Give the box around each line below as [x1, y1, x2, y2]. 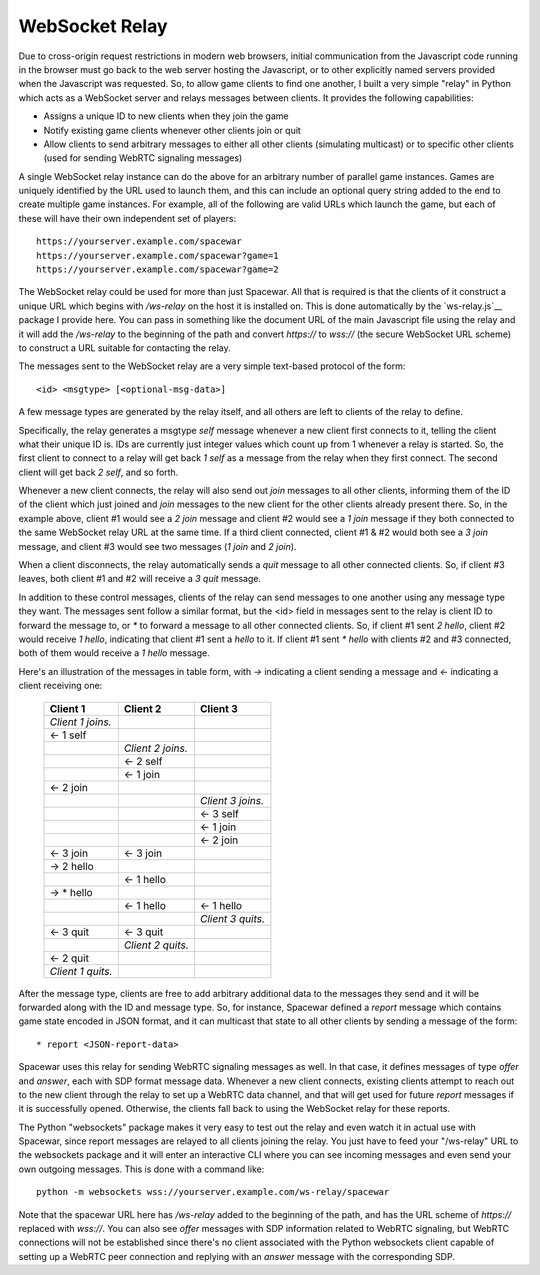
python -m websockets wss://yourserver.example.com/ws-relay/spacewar [36, 1186, 390, 1198]
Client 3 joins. [200, 793, 265, 807]
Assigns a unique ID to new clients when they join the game [43, 110, 289, 122]
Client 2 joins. [123, 741, 189, 755]
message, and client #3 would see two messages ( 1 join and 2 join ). [18, 540, 297, 552]
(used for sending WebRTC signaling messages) [43, 152, 243, 164]
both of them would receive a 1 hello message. [18, 647, 210, 659]
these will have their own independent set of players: [18, 212, 237, 224]
